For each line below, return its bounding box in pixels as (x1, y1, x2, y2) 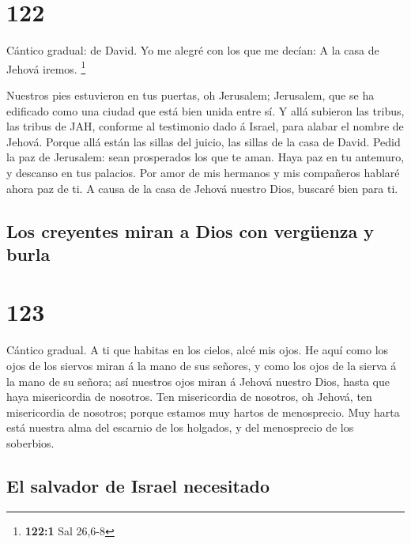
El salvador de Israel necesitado (6, 473, 270, 497)
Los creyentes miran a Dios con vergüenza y (6, 218, 375, 243)
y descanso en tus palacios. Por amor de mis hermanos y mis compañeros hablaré (6, 164, 400, 180)
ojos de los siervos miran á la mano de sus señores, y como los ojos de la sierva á (6, 357, 397, 374)
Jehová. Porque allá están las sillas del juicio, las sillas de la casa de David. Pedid (6, 133, 401, 149)
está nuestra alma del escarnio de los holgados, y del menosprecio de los (6, 419, 354, 436)
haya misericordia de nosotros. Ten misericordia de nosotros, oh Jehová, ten (6, 388, 372, 405)
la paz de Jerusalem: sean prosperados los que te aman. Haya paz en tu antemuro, (6, 149, 405, 165)
